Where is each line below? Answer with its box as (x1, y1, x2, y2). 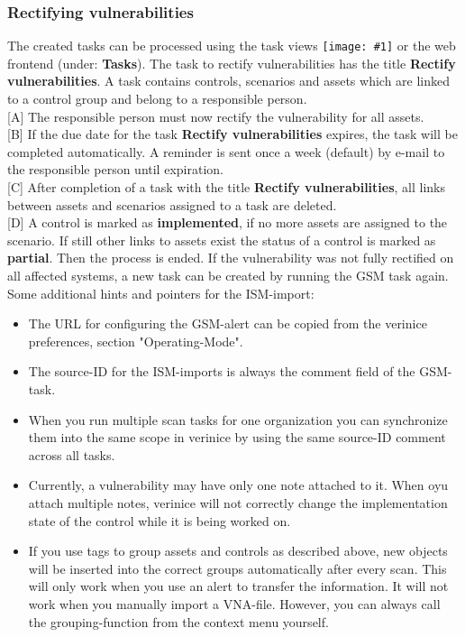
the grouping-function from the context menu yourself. (28, 612, 329, 631)
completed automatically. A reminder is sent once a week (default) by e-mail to (7, 142, 445, 161)
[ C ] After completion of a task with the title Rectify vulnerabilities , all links (7, 178, 446, 197)
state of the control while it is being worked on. (28, 511, 291, 530)
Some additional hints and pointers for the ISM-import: (7, 283, 315, 302)
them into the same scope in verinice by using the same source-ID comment (28, 428, 446, 447)
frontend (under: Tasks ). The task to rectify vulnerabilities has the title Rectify (7, 53, 456, 72)
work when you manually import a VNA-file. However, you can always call (28, 594, 441, 613)
